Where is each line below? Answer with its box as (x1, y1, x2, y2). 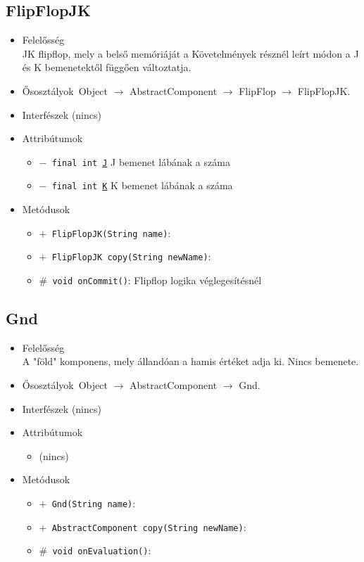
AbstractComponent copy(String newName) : (51, 519, 246, 534)
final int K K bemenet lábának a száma (51, 178, 233, 193)
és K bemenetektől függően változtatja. (22, 60, 192, 75)
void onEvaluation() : (52, 543, 151, 558)
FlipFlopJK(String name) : (51, 225, 171, 240)
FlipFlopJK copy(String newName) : (51, 249, 211, 264)
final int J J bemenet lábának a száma (51, 154, 230, 169)
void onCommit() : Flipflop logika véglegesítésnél (52, 272, 262, 287)
